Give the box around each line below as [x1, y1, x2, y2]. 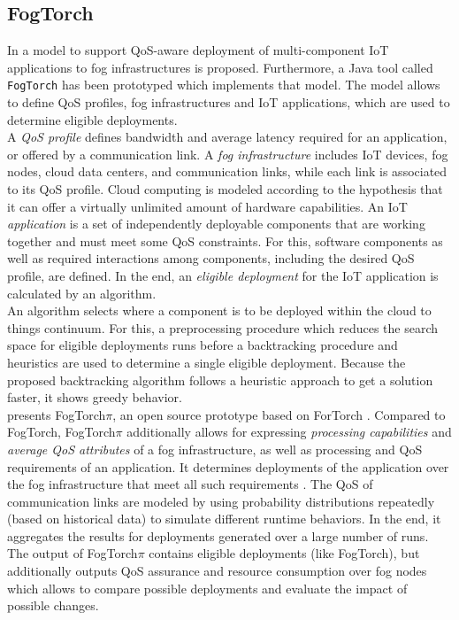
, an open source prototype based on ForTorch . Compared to [112, 405, 446, 423]
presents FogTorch [7, 405, 106, 423]
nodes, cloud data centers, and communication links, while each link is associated [7, 162, 448, 181]
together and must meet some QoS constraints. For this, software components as [7, 231, 443, 250]
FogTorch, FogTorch [7, 422, 116, 441]
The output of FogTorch [7, 544, 138, 562]
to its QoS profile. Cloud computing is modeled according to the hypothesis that [7, 180, 443, 198]
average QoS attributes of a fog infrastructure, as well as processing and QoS [7, 439, 423, 458]
